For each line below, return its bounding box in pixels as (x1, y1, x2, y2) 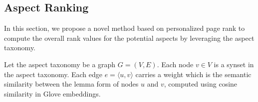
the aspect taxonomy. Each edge (4, 69, 103, 79)
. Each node (157, 59, 194, 69)
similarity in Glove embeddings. (4, 88, 101, 99)
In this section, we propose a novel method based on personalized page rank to (4, 23, 245, 33)
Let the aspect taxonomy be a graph (4, 59, 116, 69)
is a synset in (214, 59, 254, 69)
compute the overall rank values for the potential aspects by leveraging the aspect (4, 32, 255, 43)
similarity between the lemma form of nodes (4, 79, 139, 89)
